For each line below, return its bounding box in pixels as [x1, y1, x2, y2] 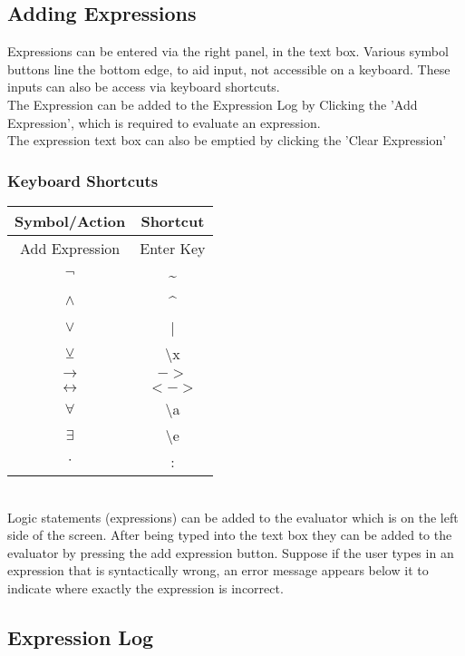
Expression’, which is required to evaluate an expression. [7, 113, 321, 132]
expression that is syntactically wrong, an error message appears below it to [7, 561, 429, 580]
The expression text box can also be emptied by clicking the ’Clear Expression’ [7, 131, 447, 150]
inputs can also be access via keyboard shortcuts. [7, 77, 280, 96]
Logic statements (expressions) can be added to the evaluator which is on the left [7, 507, 459, 526]
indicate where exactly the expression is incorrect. [7, 578, 284, 597]
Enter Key [140, 237, 206, 259]
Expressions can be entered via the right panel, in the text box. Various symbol [7, 42, 449, 61]
